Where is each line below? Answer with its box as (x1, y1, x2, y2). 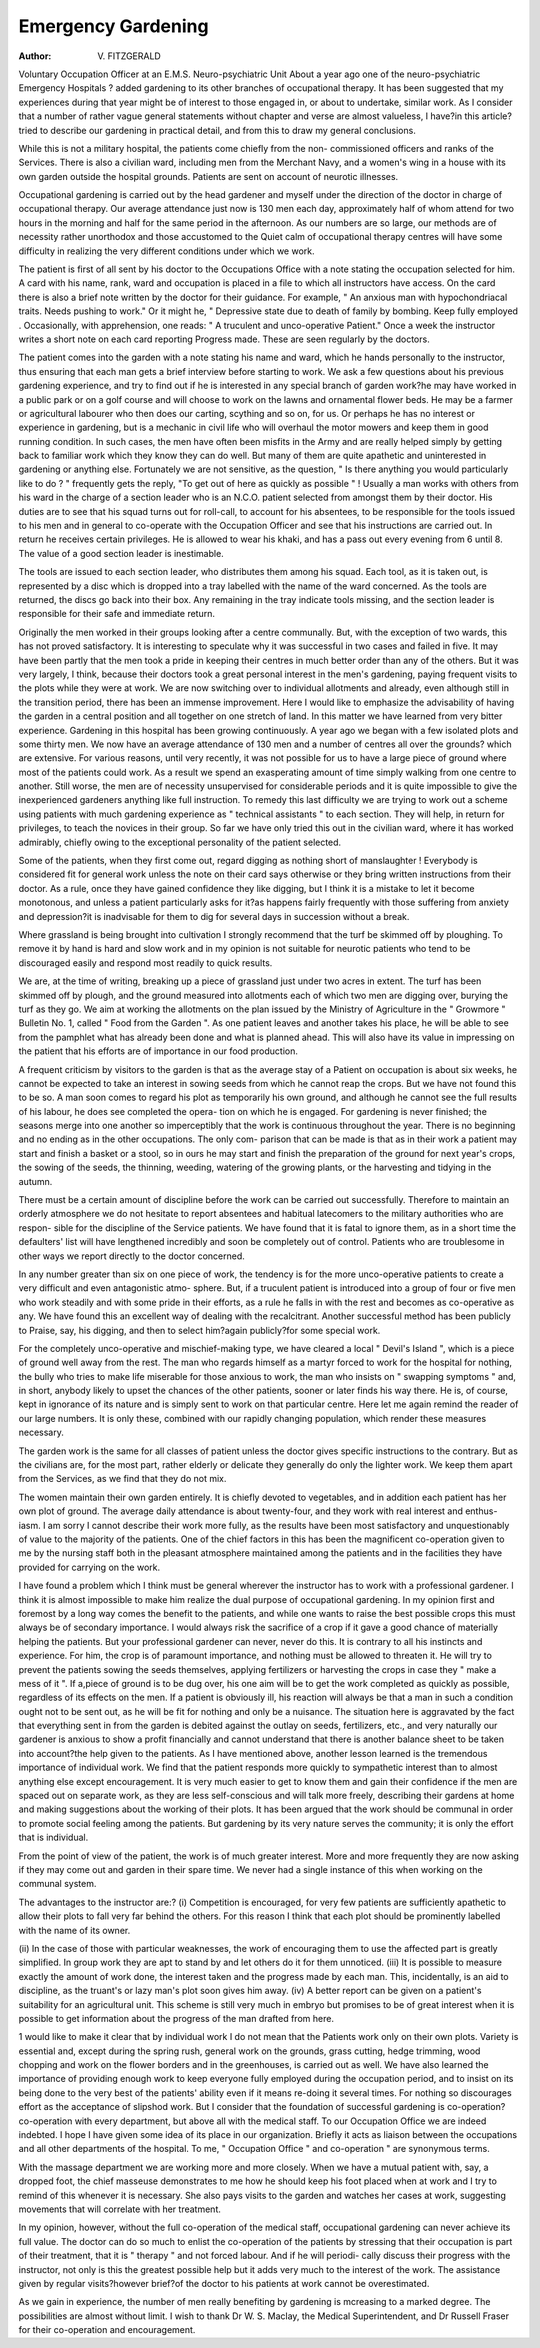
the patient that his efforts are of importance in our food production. (18, 1045, 299, 1057)
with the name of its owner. (18, 1924, 131, 1936)
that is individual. (18, 1831, 89, 1844)
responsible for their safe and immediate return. (18, 608, 215, 620)
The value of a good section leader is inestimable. (18, 547, 224, 559)
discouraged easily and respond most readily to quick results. (18, 956, 273, 969)
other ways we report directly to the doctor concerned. (18, 1250, 245, 1262)
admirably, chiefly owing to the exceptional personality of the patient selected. (18, 836, 342, 848)
